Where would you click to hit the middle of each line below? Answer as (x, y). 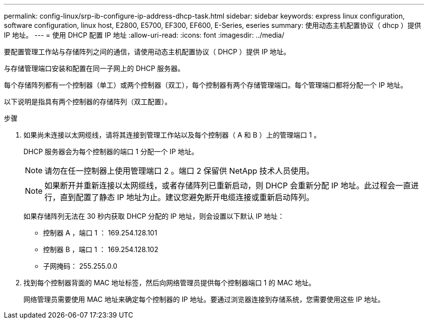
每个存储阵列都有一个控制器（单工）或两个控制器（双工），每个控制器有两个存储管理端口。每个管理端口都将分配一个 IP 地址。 (206, 85)
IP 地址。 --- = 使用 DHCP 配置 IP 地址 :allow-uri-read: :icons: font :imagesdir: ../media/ (144, 35)
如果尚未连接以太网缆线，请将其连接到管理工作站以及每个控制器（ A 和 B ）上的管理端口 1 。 (172, 135)
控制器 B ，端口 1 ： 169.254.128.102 (101, 249)
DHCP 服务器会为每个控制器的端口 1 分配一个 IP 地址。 (111, 151)
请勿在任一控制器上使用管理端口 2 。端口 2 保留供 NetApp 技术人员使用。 (179, 171)
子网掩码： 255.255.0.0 (80, 266)
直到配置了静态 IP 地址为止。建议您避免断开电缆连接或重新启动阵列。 (187, 197)
